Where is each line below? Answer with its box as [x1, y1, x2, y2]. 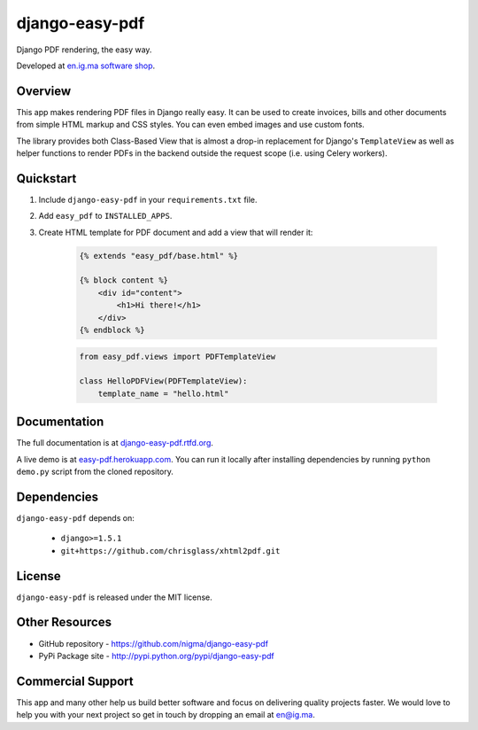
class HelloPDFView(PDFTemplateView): [79, 377, 248, 386]
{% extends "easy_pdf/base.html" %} [79, 251, 239, 260]
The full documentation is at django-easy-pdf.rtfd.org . [16, 438, 214, 448]
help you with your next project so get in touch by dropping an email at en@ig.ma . [16, 710, 316, 720]
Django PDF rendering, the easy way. [16, 44, 152, 55]
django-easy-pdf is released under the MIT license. [16, 592, 212, 602]
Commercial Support [16, 673, 135, 688]
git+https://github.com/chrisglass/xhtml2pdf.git [60, 546, 281, 555]
